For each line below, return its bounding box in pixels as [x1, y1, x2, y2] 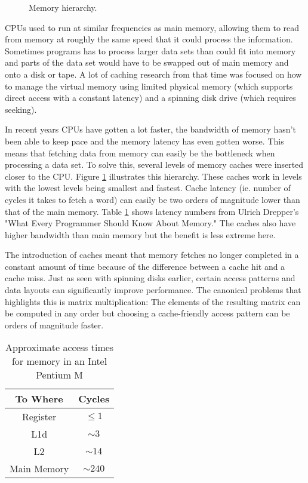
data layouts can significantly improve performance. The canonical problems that [5, 284, 301, 296]
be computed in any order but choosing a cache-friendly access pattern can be [5, 307, 290, 319]
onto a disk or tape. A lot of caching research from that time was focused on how [5, 67, 302, 80]
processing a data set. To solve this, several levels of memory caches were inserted [5, 158, 304, 171]
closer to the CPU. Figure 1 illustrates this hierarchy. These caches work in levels [5, 170, 302, 182]
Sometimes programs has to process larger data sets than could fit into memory [5, 44, 296, 57]
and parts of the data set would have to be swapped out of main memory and [5, 56, 289, 69]
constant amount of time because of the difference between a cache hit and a [5, 260, 285, 272]
